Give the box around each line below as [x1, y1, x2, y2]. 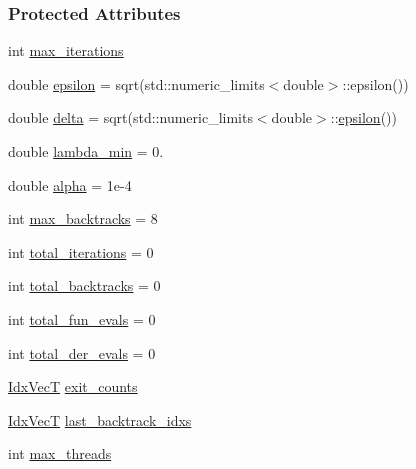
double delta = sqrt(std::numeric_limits [8, 107, 253, 128]
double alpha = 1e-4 [8, 174, 132, 195]
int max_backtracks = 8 [8, 208, 158, 229]
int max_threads [8, 443, 112, 464]
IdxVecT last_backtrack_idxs [8, 409, 192, 430]
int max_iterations [8, 40, 124, 61]
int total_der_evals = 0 [8, 342, 156, 363]
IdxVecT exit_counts [8, 376, 138, 397]
